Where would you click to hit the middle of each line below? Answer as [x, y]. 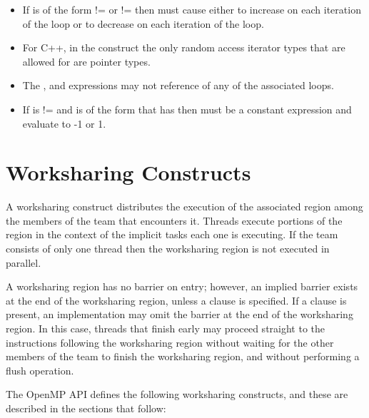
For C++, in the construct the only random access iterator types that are [184, 47]
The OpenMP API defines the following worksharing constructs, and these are [177, 394]
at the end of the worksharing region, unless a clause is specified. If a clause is [176, 300]
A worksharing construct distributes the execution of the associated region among [184, 207]
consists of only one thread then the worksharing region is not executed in [168, 249]
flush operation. [40, 370]
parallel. [24, 262]
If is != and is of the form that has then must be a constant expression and [187, 109]
